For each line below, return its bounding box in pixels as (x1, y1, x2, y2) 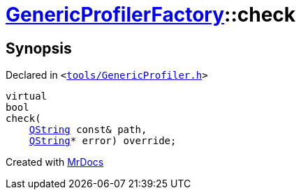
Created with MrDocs (6, 156, 104, 169)
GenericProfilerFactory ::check (6, 3, 296, 26)
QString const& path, (29, 124, 147, 136)
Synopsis (6, 39, 72, 57)
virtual (6, 91, 47, 102)
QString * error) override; (29, 135, 177, 147)
